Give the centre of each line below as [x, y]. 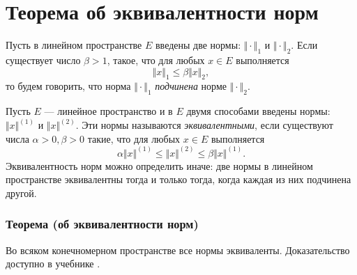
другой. [21, 192]
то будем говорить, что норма [68, 86]
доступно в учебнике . [53, 264]
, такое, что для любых [156, 60]
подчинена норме [191, 86]
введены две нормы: [198, 45]
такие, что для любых [134, 138]
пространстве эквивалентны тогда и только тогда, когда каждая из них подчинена [178, 179]
